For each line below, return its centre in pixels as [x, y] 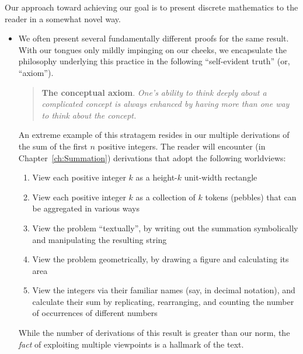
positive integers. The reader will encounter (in [182, 146]
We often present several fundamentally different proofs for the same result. [154, 38]
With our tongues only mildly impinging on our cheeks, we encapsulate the [153, 49]
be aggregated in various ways [86, 208]
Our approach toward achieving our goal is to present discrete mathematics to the [151, 7]
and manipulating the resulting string [100, 239]
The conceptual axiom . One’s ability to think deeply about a [154, 92]
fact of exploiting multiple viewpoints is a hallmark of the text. [131, 344]
